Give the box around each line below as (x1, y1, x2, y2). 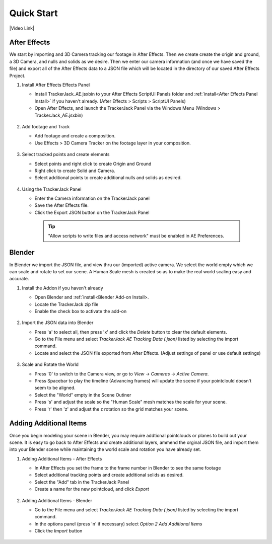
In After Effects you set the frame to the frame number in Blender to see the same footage (34, 465, 221, 471)
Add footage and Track (22, 123, 70, 129)
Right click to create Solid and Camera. (34, 168, 115, 174)
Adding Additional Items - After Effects (22, 455, 102, 461)
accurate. (9, 276, 29, 282)
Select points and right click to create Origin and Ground (34, 161, 152, 167)
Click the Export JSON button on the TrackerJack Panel (34, 209, 150, 215)
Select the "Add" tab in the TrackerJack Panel (34, 479, 129, 485)
